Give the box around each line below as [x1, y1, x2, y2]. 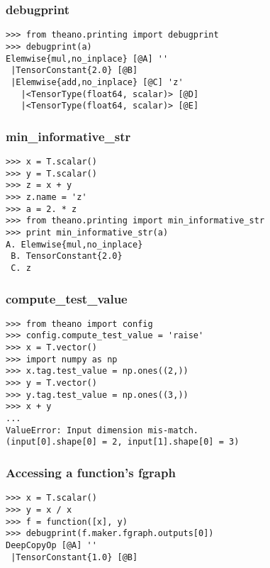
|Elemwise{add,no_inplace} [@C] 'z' [11, 77, 184, 87]
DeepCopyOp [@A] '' [6, 540, 97, 550]
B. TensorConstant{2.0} [11, 251, 123, 262]
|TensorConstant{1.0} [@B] [11, 552, 138, 562]
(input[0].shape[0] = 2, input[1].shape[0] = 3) [6, 437, 240, 447]
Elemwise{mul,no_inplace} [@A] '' [6, 53, 169, 64]
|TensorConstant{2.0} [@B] [11, 65, 138, 76]
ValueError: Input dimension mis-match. [6, 425, 199, 435]
